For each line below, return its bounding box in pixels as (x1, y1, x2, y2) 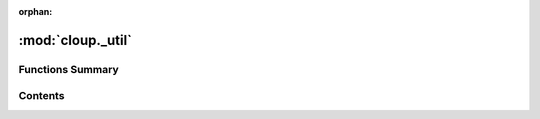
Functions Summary (18, 62, 119, 76)
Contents (18, 89, 65, 103)
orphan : (18, 6, 53, 17)
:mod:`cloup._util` (18, 31, 133, 49)
